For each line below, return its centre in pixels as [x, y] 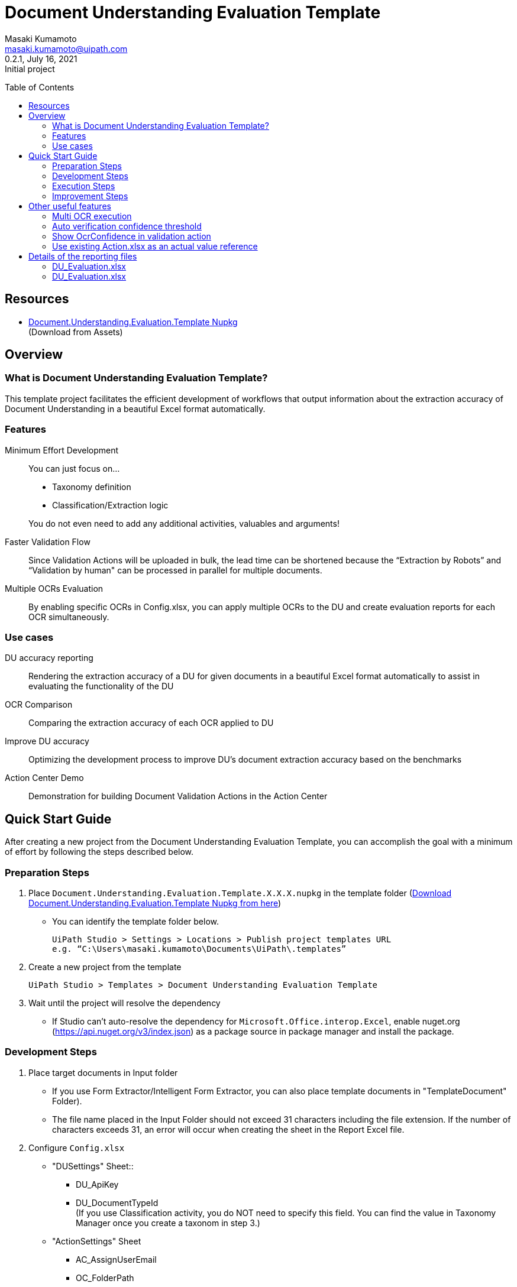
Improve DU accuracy [47, 741]
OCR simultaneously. [69, 617]
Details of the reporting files [83, 256]
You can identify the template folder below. [136, 921]
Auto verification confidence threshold [127, 226]
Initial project [30, 69]
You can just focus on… [74, 468]
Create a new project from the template [105, 967]
